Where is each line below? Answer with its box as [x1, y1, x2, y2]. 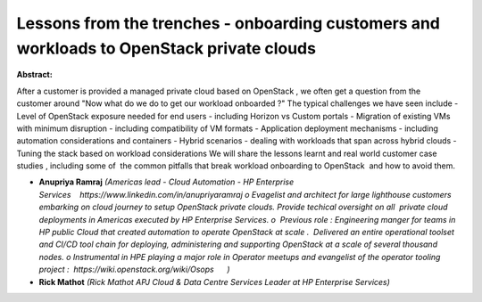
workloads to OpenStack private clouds [16, 38, 317, 58]
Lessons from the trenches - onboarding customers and [16, 13, 441, 33]
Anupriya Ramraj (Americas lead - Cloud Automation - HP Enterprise [38, 176, 295, 187]
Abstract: [16, 69, 53, 80]
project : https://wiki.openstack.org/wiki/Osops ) [38, 264, 231, 275]
